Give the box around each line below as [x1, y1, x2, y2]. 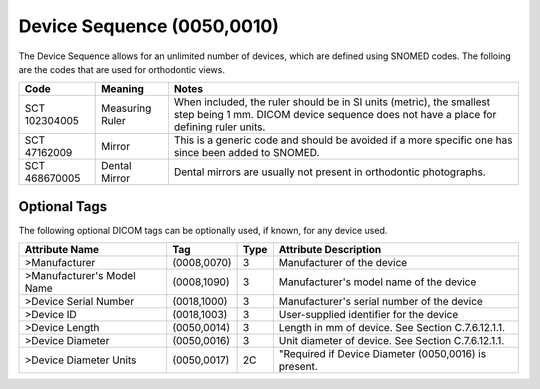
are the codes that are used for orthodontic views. [18, 63, 225, 75]
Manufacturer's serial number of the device [278, 295, 484, 309]
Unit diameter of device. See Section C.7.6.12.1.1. [278, 334, 505, 348]
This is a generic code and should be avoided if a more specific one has [173, 133, 513, 147]
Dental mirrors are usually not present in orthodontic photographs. [173, 165, 486, 179]
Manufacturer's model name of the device [278, 275, 477, 289]
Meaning [100, 82, 145, 96]
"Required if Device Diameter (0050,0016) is [278, 347, 487, 361]
